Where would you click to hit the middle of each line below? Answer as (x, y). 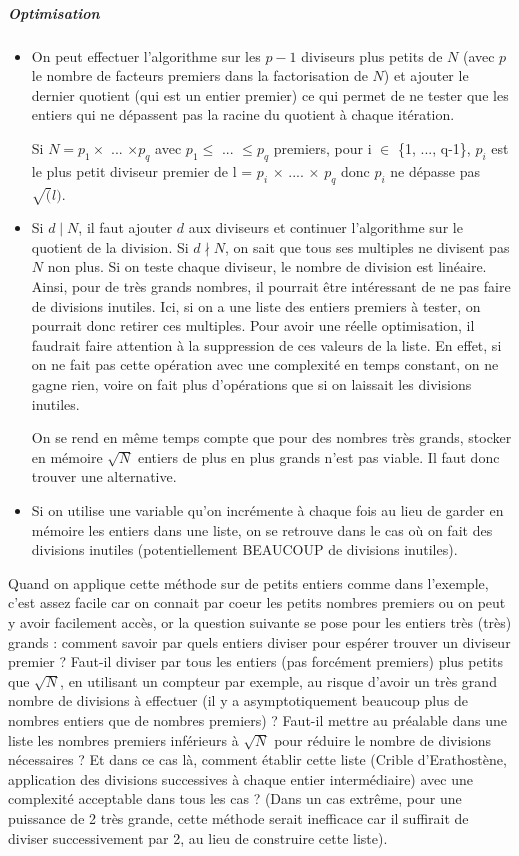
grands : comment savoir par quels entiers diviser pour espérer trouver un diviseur (259, 641)
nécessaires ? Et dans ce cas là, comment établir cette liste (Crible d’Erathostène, (257, 759)
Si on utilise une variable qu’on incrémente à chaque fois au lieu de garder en (267, 510)
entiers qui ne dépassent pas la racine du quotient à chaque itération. (243, 114)
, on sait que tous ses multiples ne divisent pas (367, 246)
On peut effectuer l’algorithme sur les (146, 55)
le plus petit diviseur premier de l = (142, 170)
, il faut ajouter (125, 227)
